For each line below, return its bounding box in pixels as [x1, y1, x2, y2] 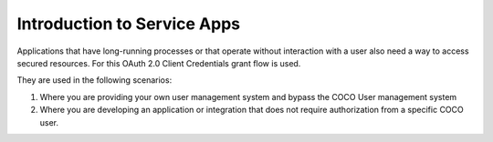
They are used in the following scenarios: [16, 75, 173, 86]
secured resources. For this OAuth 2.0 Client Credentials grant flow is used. [16, 57, 301, 68]
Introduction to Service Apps [16, 14, 241, 34]
